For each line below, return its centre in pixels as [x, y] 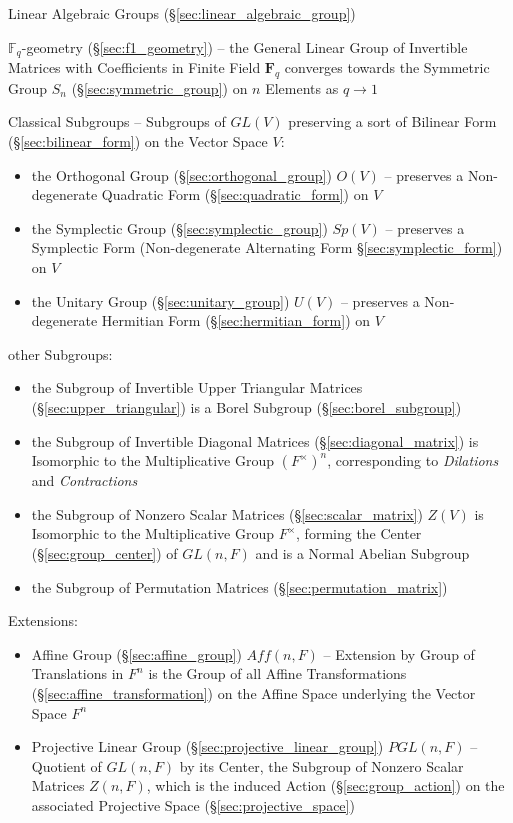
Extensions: [43, 620]
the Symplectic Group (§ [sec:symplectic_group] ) [179, 227]
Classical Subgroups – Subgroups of [117, 121]
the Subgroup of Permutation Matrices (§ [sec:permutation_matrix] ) [239, 586]
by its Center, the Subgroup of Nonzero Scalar [321, 765]
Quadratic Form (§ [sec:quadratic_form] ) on [235, 194]
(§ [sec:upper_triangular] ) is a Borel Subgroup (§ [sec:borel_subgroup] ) [246, 406]
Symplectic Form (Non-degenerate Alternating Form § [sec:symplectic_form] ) [267, 247]
